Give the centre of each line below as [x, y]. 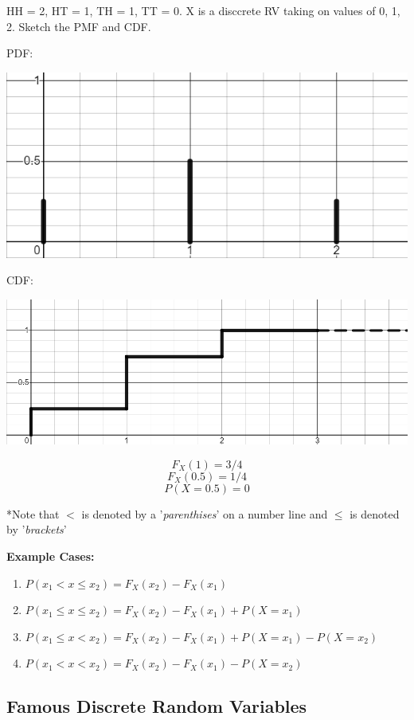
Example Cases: [51, 556]
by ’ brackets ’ [37, 529]
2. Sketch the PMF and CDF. [79, 26]
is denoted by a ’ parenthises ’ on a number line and [205, 513]
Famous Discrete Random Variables [157, 706]
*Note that [33, 513]
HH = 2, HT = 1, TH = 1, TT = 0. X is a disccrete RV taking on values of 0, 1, [203, 10]
